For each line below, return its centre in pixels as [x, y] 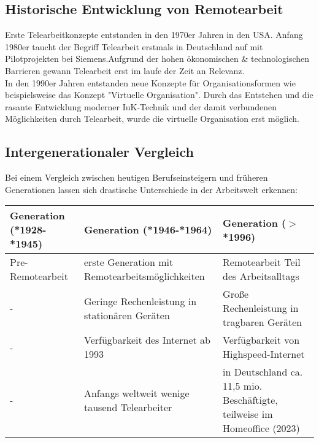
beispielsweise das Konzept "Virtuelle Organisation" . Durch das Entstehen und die [159, 95]
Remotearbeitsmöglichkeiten [144, 276]
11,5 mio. [243, 386]
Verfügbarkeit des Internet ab [147, 340]
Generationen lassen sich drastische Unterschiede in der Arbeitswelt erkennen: [151, 189]
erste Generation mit [129, 262]
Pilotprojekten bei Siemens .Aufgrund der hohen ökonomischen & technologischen [157, 59]
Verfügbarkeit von [261, 340]
